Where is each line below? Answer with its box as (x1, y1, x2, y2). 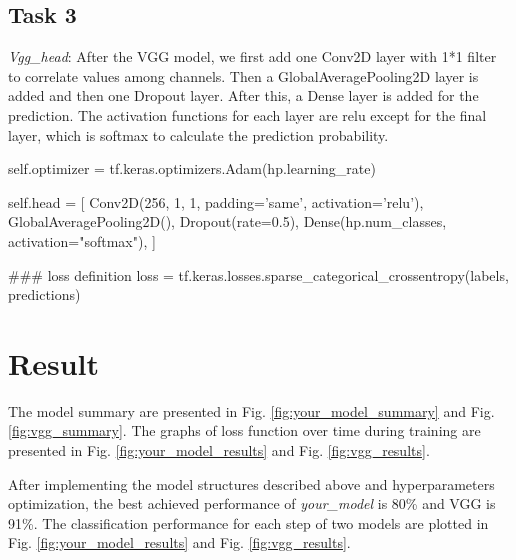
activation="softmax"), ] (8, 230, 156, 251)
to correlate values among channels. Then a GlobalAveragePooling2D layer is (8, 65, 479, 86)
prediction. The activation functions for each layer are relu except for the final (8, 104, 487, 125)
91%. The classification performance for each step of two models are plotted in (8, 512, 489, 533)
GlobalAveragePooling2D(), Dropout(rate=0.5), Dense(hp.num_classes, (8, 211, 447, 232)
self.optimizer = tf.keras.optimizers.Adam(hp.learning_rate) (8, 158, 376, 179)
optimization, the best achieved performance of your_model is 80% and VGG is (8, 493, 496, 514)
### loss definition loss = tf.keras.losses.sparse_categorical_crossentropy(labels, (8, 264, 509, 285)
